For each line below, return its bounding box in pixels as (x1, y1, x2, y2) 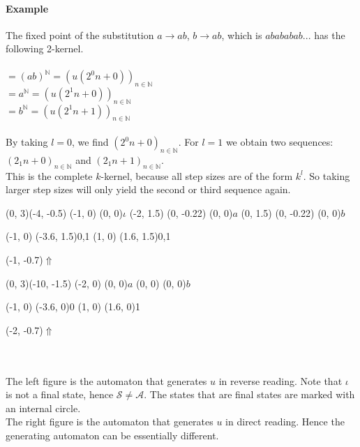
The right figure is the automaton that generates (6, 414, 213, 429)
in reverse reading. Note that (218, 373, 343, 388)
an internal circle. (6, 400, 81, 415)
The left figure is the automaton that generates (6, 373, 207, 388)
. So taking (303, 168, 350, 183)
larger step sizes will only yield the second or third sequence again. (6, 182, 291, 197)
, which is (221, 27, 262, 42)
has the (314, 27, 345, 42)
